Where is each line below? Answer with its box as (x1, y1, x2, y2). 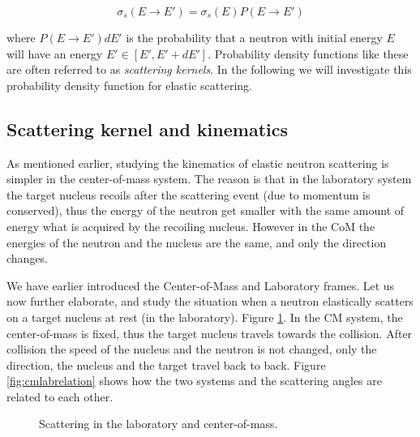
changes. (6, 250, 49, 267)
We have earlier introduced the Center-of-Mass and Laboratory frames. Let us (6, 276, 395, 293)
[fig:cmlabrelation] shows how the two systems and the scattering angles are (6, 372, 382, 389)
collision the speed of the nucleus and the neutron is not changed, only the (6, 341, 377, 358)
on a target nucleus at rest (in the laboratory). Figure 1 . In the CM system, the (6, 308, 403, 325)
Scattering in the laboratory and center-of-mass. (39, 415, 278, 432)
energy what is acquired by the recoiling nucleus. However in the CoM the (6, 217, 375, 234)
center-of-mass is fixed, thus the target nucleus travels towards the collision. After (6, 324, 413, 341)
